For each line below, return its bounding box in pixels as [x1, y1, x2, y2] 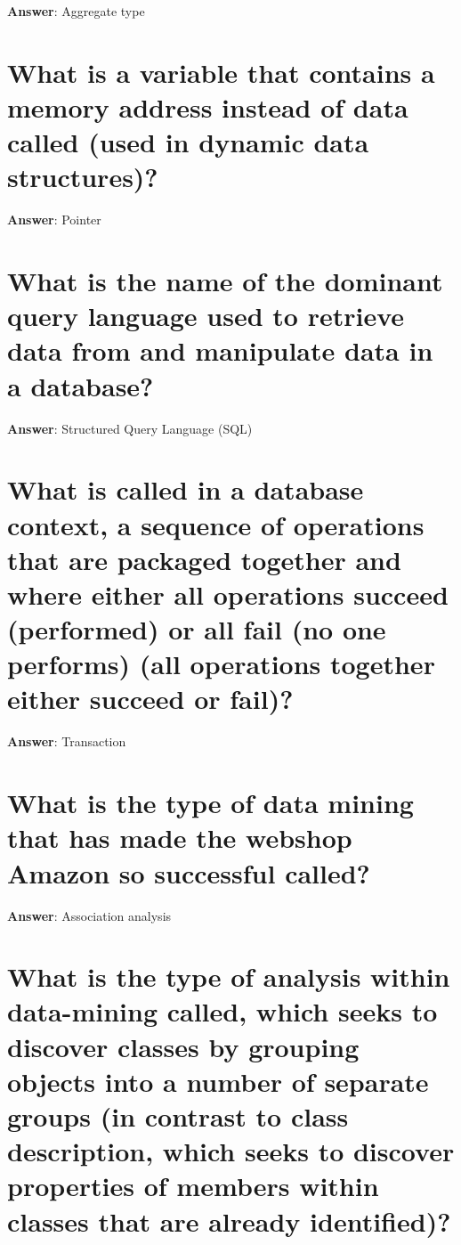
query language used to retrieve [7, 297, 405, 334]
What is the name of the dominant [7, 263, 443, 299]
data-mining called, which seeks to [7, 993, 438, 1029]
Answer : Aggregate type [7, 2, 145, 20]
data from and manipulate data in [7, 332, 433, 369]
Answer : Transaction [7, 732, 126, 751]
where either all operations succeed [7, 575, 449, 612]
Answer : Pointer [7, 210, 101, 229]
